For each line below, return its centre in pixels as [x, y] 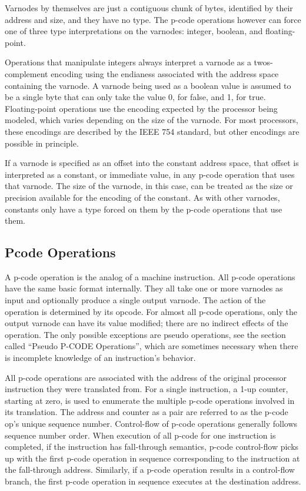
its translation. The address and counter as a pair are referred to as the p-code [147, 412]
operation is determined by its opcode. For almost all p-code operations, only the [151, 311]
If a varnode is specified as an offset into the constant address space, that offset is [152, 163]
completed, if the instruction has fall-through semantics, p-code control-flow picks [152, 447]
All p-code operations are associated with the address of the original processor [146, 377]
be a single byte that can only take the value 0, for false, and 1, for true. [135, 97]
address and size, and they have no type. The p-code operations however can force [153, 19]
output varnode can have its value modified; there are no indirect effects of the [147, 323]
